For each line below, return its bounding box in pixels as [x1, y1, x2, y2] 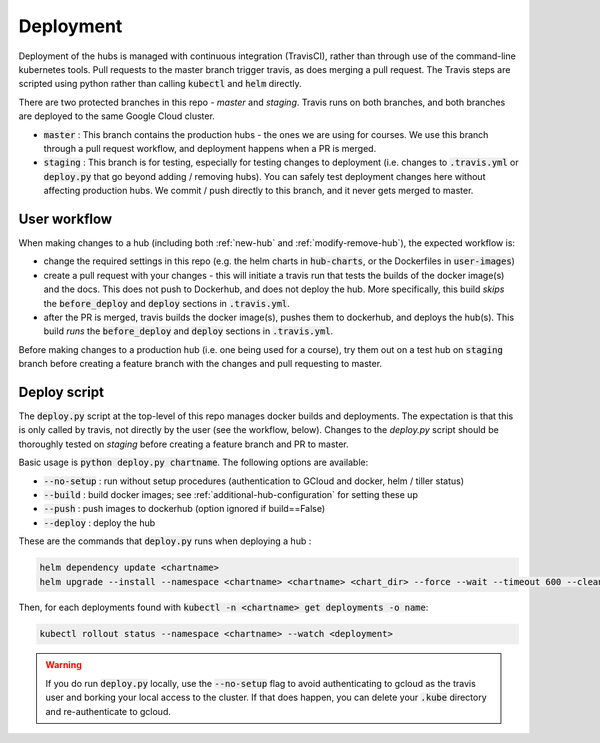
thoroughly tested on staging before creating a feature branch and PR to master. [18, 438, 349, 450]
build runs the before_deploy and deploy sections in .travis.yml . [43, 325, 334, 337]
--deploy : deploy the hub [43, 516, 156, 529]
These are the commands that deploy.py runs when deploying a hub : [18, 535, 312, 547]
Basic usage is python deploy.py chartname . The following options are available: [18, 456, 369, 469]
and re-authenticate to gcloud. [45, 705, 172, 717]
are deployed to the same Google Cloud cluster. [18, 110, 215, 122]
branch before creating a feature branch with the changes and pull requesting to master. [18, 358, 383, 370]
